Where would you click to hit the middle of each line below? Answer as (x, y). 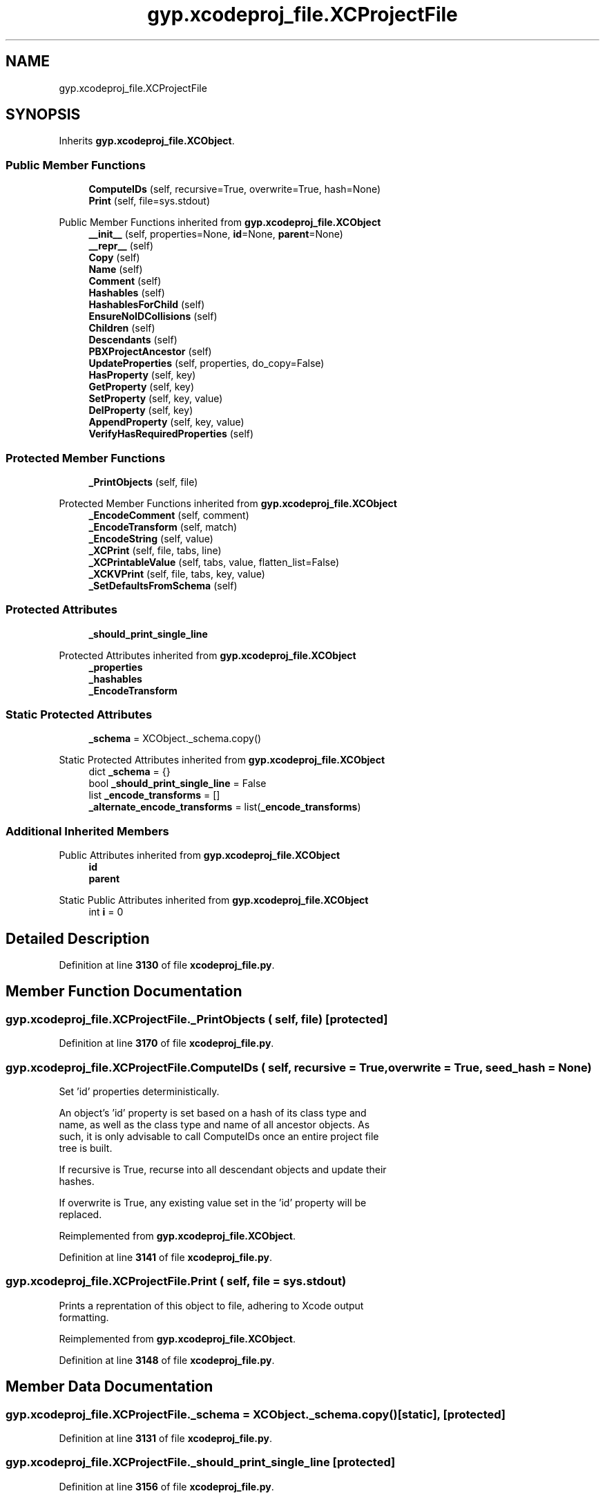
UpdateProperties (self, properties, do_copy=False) (207, 363)
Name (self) (116, 269)
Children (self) (122, 328)
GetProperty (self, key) (141, 387)
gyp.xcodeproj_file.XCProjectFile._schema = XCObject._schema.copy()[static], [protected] (256, 1414)
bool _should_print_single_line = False (177, 784)
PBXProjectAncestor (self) (150, 352)
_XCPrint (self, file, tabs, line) (155, 550)
